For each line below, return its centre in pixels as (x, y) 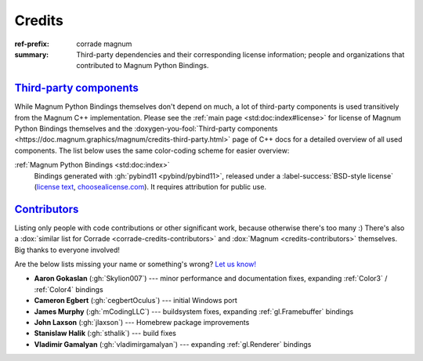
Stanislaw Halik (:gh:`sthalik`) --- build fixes (105, 334)
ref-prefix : (32, 44)
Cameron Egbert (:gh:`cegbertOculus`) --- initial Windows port (136, 301)
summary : (32, 54)
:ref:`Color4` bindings (69, 289)
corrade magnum (104, 44)
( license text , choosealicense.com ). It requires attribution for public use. (150, 186)
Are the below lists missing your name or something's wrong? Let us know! (136, 264)
